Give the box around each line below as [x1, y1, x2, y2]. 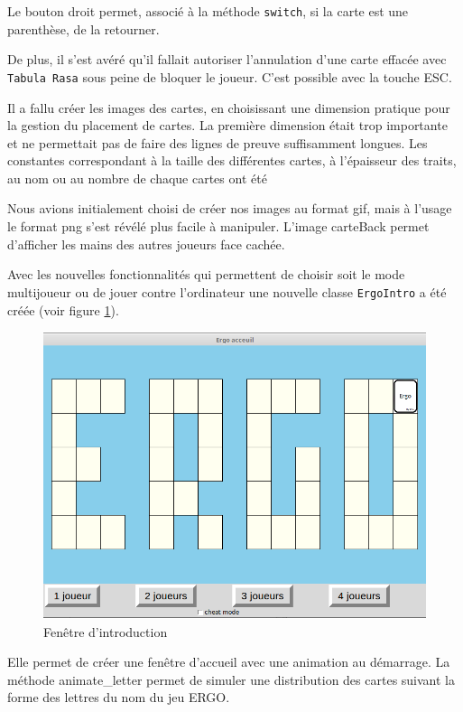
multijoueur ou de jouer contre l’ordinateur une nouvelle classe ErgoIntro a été [7, 282, 447, 301]
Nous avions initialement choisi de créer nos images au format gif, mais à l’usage [7, 199, 452, 218]
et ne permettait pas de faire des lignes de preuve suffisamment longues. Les [7, 133, 428, 152]
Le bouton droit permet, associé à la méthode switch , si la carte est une [7, 2, 409, 20]
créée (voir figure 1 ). [7, 300, 119, 319]
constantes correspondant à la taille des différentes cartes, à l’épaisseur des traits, [7, 151, 457, 170]
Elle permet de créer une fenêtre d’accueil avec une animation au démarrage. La [7, 652, 450, 671]
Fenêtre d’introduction [43, 622, 168, 641]
